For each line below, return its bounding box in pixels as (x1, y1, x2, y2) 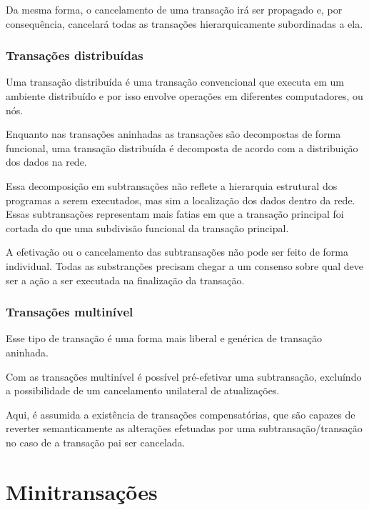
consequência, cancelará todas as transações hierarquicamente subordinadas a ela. (6, 16, 363, 31)
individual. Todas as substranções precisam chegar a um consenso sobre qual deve (6, 258, 363, 273)
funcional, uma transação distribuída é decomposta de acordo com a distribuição (6, 140, 358, 155)
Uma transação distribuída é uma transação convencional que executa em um (6, 74, 344, 89)
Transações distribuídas (6, 46, 143, 64)
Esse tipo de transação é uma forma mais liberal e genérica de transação (6, 331, 322, 346)
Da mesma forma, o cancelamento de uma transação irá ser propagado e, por (6, 2, 343, 16)
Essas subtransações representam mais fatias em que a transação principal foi (6, 206, 344, 221)
